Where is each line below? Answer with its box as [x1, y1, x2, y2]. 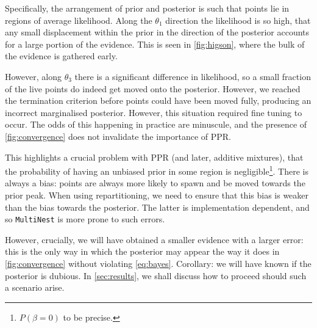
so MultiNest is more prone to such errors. [5, 213, 165, 225]
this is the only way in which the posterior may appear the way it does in [5, 245, 280, 258]
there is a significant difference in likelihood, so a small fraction [74, 70, 311, 82]
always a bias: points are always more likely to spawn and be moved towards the [5, 177, 305, 189]
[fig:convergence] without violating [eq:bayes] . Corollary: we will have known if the [5, 257, 312, 269]
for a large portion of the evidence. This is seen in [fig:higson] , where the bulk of [5, 37, 305, 50]
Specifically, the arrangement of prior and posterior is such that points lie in [5, 2, 290, 14]
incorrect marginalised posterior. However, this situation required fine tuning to [5, 106, 302, 118]
